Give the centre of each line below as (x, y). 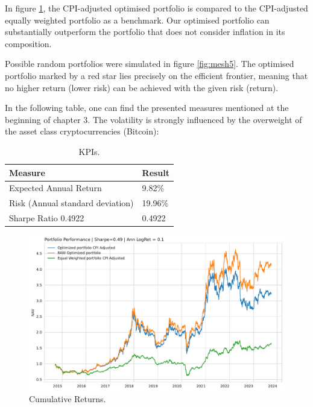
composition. (28, 43)
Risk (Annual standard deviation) (71, 203)
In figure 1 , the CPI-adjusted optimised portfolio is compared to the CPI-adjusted (156, 8)
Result (156, 172)
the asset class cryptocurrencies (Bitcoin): (82, 131)
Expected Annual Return (55, 188)
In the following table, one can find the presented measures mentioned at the (147, 108)
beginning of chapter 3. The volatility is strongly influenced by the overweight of (153, 119)
